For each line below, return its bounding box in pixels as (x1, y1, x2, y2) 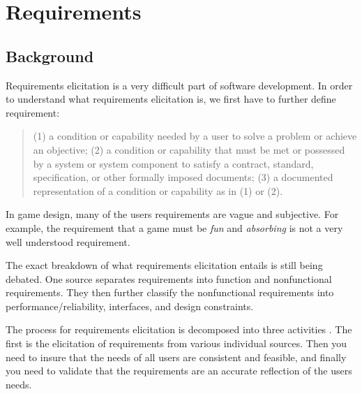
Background (6, 45, 94, 66)
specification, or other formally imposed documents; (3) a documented (33, 170, 333, 184)
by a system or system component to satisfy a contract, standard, (33, 156, 314, 170)
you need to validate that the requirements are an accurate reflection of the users (6, 363, 352, 378)
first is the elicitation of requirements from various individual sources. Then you (6, 336, 347, 351)
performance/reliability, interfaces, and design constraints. (6, 298, 254, 313)
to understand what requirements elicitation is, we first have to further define (6, 92, 336, 106)
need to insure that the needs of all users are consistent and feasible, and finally (6, 349, 347, 364)
